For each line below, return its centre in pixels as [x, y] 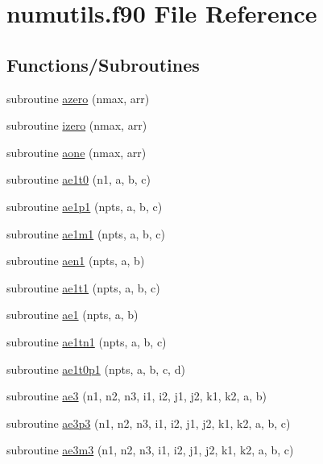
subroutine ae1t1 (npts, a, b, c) [83, 287]
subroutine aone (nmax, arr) [77, 152]
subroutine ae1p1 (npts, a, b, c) [85, 206]
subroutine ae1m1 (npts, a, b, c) [86, 233]
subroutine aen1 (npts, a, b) [76, 261]
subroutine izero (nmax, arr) [77, 125]
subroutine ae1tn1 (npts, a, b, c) [87, 341]
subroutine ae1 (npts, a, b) [72, 315]
